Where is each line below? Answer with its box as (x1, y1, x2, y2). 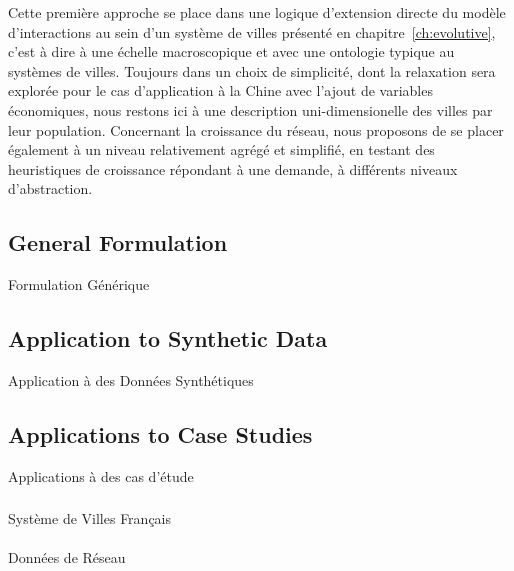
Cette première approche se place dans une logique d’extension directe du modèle (8, 2, 506, 22)
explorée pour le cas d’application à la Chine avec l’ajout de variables (8, 80, 433, 101)
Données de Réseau (8, 547, 126, 568)
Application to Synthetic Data (8, 323, 328, 354)
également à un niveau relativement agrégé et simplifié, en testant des (8, 139, 435, 160)
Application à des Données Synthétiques (8, 369, 254, 390)
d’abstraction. (8, 178, 93, 199)
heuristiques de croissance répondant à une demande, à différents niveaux (8, 158, 458, 179)
